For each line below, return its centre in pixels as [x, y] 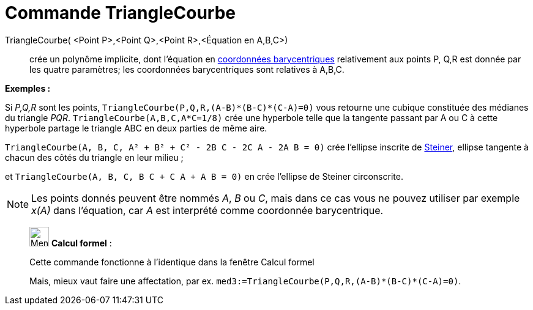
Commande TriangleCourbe [120, 13]
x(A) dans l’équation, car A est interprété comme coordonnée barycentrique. [207, 210]
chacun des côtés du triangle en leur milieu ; [94, 157]
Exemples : [28, 88]
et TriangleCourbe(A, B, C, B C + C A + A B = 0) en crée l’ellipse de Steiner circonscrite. [204, 176]
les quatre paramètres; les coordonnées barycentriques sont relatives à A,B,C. [187, 69]
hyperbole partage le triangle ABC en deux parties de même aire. [136, 128]
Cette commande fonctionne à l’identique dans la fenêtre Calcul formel [172, 262]
